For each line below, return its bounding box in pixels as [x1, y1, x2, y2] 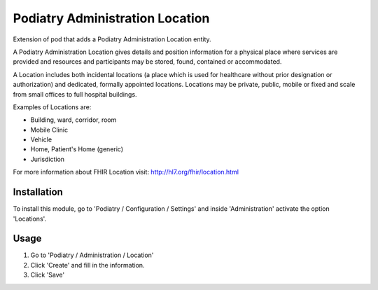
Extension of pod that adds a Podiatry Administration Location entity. [13, 35, 211, 43]
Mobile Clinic [30, 125, 69, 134]
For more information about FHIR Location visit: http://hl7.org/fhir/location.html [13, 168, 239, 177]
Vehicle [30, 135, 52, 144]
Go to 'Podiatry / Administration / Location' [30, 251, 154, 259]
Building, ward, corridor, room [30, 116, 117, 124]
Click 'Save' [30, 270, 65, 279]
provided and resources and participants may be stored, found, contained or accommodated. [13, 57, 282, 66]
